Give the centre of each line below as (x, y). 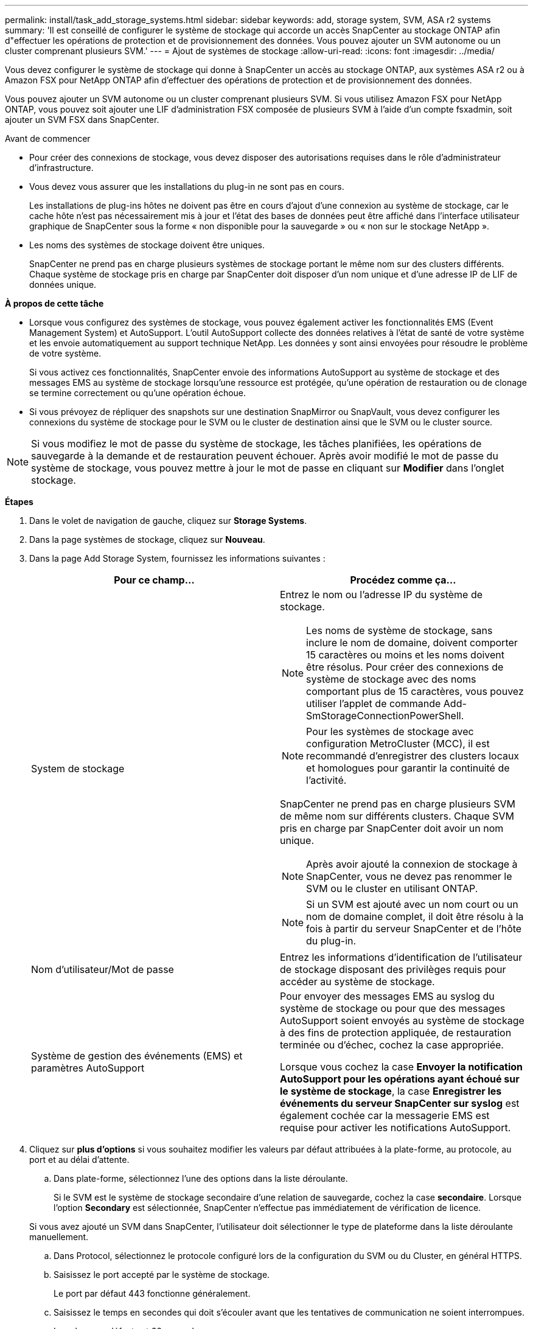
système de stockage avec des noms (391, 679)
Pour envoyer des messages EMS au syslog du (387, 996)
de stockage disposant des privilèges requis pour (393, 969)
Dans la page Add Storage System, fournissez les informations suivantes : (177, 558)
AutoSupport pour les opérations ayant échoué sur (400, 1079)
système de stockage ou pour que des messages (393, 1008)
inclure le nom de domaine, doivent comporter (412, 643)
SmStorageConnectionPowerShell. (385, 716)
